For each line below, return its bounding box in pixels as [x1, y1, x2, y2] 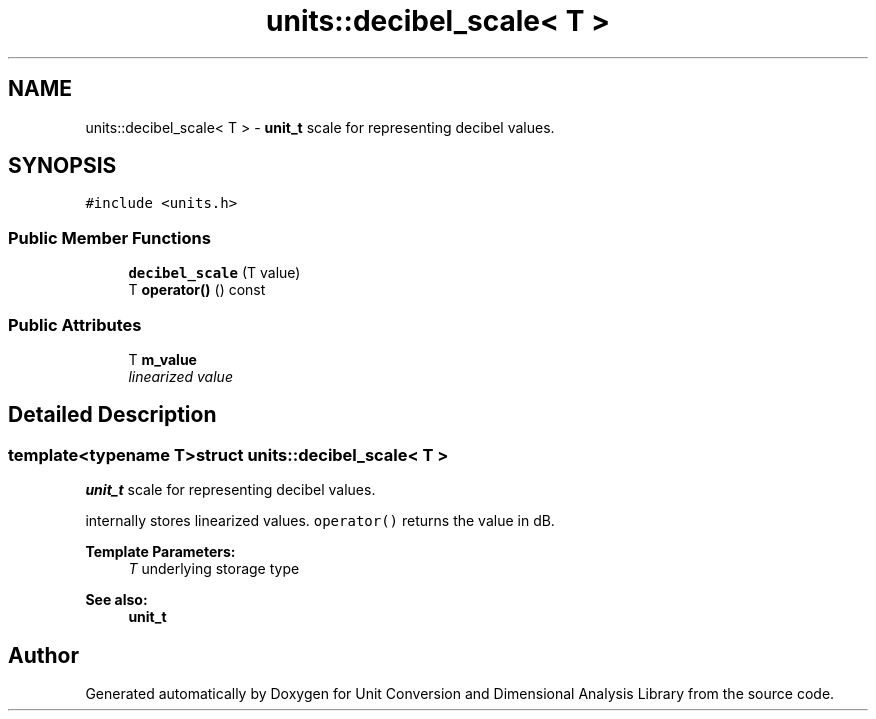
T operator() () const [128, 281, 266, 299]
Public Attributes [8, 314, 142, 335]
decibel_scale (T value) [128, 264, 301, 282]
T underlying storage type [128, 560, 300, 578]
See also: [85, 591, 148, 609]
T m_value [128, 350, 197, 368]
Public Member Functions [8, 227, 211, 248]
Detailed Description [8, 402, 217, 428]
